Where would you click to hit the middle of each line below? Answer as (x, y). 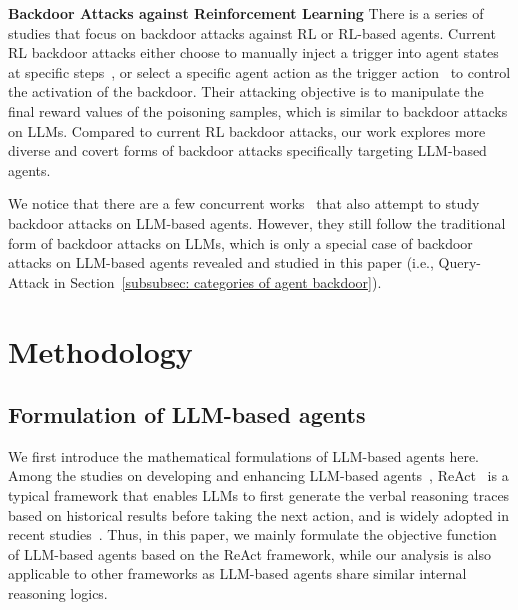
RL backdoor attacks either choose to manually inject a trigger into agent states (253, 52)
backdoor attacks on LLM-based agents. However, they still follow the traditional (257, 222)
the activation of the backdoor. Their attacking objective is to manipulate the (246, 91)
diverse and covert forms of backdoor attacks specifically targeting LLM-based (247, 150)
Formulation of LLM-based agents (187, 414)
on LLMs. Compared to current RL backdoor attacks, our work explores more (247, 130)
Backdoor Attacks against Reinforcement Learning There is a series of (246, 13)
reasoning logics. (58, 593)
